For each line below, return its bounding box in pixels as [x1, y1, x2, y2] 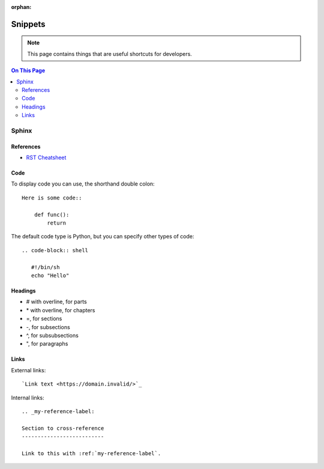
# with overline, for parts [26, 298, 87, 306]
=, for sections [26, 315, 62, 322]
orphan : [11, 4, 32, 10]
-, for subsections [26, 323, 70, 330]
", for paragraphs [26, 340, 68, 348]
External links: [11, 366, 46, 374]
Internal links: [11, 394, 44, 401]
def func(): [34, 211, 70, 218]
